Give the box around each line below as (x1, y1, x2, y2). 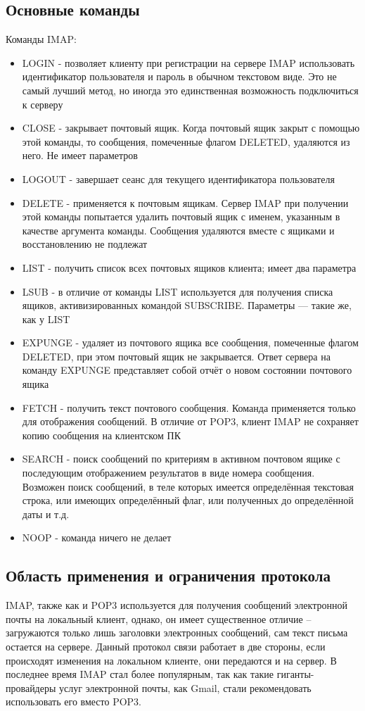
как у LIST (22, 311, 70, 326)
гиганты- (276, 667, 314, 681)
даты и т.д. (22, 506, 70, 521)
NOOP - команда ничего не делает (22, 530, 172, 545)
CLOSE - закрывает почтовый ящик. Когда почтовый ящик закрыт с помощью (22, 120, 360, 135)
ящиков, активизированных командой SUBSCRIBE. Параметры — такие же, (22, 298, 352, 313)
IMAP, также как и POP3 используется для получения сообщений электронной (6, 598, 347, 612)
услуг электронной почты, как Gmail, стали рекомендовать (59, 680, 312, 695)
